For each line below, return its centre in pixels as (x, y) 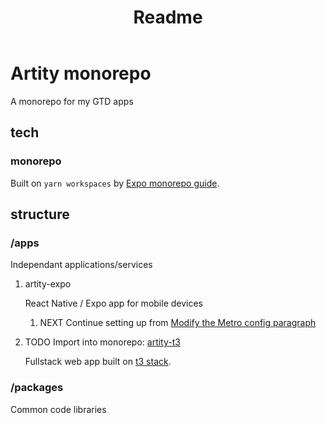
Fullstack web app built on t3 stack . (98, 362)
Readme (168, 17)
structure (40, 214)
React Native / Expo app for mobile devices (113, 303)
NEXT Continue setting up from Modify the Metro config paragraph (178, 323)
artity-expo (48, 284)
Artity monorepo (81, 73)
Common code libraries (58, 409)
